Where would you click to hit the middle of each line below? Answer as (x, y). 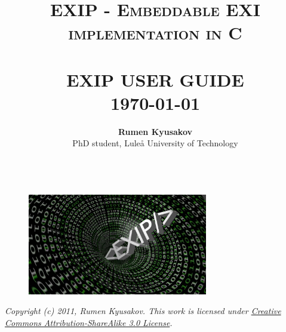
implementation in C (155, 33)
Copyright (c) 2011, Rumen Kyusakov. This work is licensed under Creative (143, 311)
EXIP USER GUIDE (155, 79)
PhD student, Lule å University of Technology (155, 143)
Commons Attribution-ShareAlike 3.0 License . (89, 322)
